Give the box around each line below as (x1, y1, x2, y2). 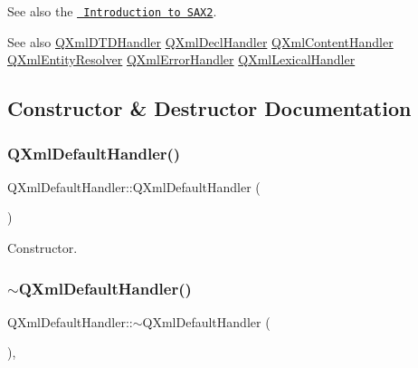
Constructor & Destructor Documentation (7, 94, 412, 122)
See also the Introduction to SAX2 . (7, 2, 217, 20)
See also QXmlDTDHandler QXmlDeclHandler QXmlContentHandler (7, 32, 394, 51)
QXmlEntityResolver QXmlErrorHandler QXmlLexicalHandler (7, 50, 356, 69)
